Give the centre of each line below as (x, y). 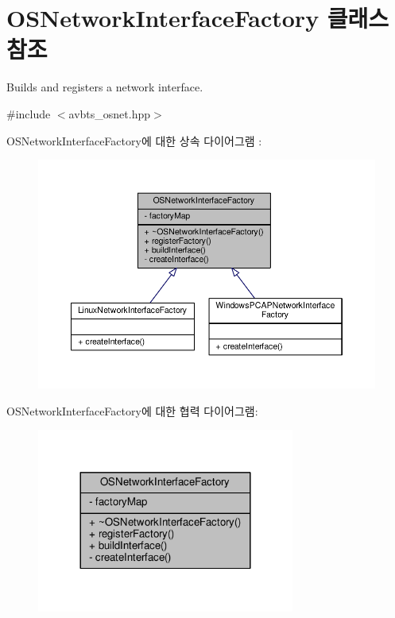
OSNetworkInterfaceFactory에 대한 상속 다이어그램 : (134, 140)
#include (29, 113)
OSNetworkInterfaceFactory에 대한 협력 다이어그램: (132, 410)
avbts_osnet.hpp (110, 113)
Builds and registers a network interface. (105, 87)
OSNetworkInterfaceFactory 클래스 (198, 18)
